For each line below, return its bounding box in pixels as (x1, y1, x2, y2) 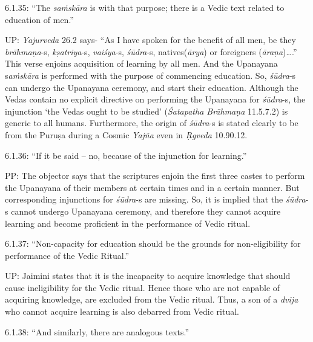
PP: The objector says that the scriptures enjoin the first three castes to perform (5, 169, 305, 182)
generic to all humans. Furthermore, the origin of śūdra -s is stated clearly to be (5, 116, 298, 129)
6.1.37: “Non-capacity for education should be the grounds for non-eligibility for (5, 237, 301, 250)
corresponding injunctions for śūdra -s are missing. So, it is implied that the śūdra (5, 193, 306, 206)
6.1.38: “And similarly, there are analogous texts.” (5, 325, 189, 338)
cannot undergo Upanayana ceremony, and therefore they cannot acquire (11, 204, 281, 217)
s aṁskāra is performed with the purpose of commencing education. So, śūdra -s (5, 69, 296, 81)
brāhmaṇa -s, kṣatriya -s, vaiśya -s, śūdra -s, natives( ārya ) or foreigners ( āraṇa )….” (5, 45, 297, 58)
